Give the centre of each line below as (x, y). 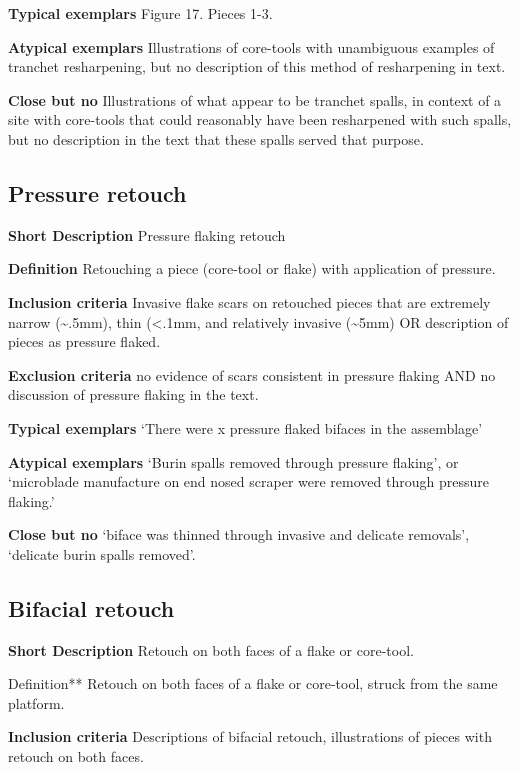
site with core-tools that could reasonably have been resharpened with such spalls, (260, 119)
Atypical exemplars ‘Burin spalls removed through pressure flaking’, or (233, 461)
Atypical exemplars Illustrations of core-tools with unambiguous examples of (251, 46)
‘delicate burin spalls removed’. (102, 553)
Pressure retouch (97, 192)
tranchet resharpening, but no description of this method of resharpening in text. (257, 66)
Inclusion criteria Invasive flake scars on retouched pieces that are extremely (249, 301)
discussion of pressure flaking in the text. (133, 394)
